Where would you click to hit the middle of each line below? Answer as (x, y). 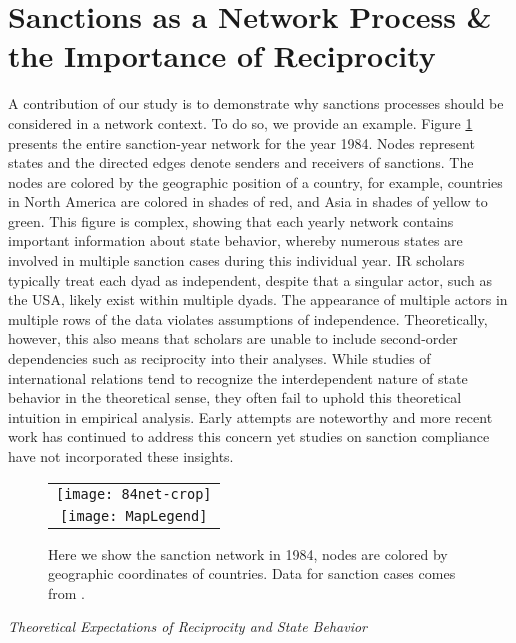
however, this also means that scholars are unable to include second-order (233, 338)
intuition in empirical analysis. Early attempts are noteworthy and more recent (250, 416)
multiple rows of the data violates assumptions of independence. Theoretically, (248, 318)
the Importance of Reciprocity (222, 55)
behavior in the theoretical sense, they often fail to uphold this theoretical (235, 397)
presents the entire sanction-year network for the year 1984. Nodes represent (241, 142)
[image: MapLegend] (134, 515)
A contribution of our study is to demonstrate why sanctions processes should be (256, 103)
